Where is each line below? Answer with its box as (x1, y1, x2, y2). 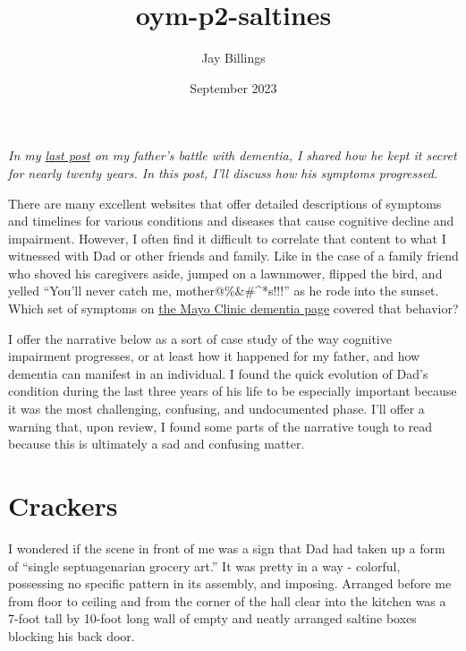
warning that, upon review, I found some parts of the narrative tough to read (8, 416, 433, 435)
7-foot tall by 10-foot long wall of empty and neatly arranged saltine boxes (8, 609, 417, 628)
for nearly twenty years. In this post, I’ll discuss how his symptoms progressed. (8, 163, 438, 182)
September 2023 (190, 78, 277, 97)
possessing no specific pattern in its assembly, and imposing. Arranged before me (8, 574, 452, 593)
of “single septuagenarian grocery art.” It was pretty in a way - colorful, (8, 556, 401, 575)
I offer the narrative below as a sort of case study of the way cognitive (8, 329, 392, 347)
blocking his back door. (8, 626, 135, 645)
